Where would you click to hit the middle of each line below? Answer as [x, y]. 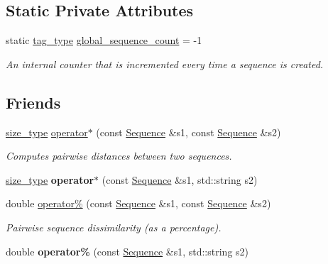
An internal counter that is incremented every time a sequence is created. [165, 64]
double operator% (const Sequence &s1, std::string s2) [127, 251]
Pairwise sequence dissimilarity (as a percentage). [114, 227]
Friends [33, 102]
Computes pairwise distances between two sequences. [119, 156]
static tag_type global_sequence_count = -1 [104, 40]
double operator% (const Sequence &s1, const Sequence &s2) [138, 203]
